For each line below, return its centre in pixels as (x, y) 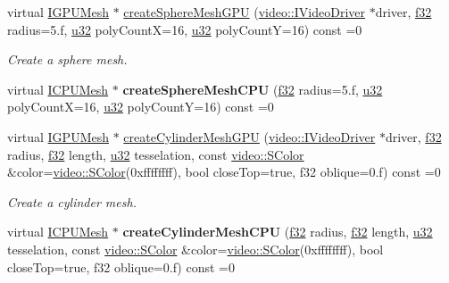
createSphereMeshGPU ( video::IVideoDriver (244, 12)
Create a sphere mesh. (67, 59)
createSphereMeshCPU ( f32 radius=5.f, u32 (253, 89)
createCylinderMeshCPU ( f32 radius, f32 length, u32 (278, 232)
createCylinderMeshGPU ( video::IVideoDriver (249, 136)
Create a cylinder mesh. (72, 201)
